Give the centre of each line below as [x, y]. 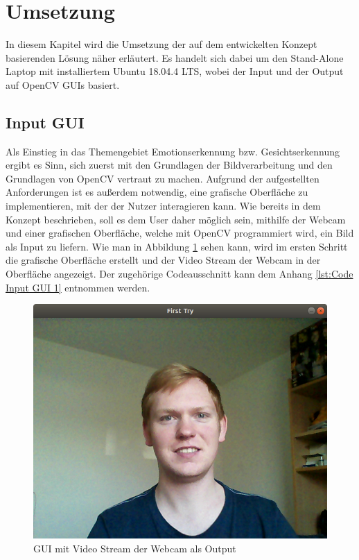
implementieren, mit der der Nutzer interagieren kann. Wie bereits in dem [163, 206]
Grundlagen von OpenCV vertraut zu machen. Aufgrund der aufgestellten [163, 178]
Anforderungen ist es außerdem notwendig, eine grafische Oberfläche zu [157, 192]
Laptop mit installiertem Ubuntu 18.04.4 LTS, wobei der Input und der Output [175, 71]
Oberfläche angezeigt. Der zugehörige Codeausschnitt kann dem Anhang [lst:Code [179, 274]
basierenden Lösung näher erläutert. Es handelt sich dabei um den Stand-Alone [175, 57]
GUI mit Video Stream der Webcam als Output [135, 548]
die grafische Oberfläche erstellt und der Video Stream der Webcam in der [163, 260]
